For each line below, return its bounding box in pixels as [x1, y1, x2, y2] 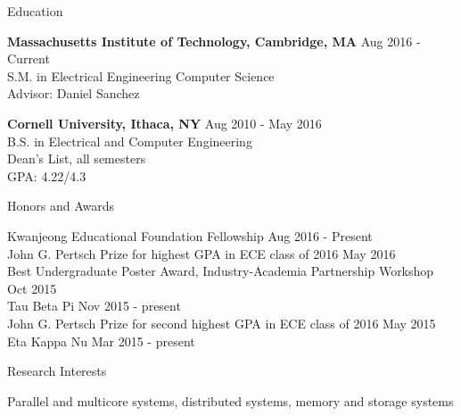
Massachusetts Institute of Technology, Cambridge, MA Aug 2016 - [7, 31, 421, 50]
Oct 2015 [7, 279, 57, 297]
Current [7, 49, 50, 68]
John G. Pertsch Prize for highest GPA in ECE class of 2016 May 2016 [7, 244, 396, 262]
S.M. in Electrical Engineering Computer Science [7, 66, 275, 85]
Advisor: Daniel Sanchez [7, 84, 140, 103]
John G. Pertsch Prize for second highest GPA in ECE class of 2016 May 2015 [7, 313, 436, 332]
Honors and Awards [7, 196, 115, 215]
